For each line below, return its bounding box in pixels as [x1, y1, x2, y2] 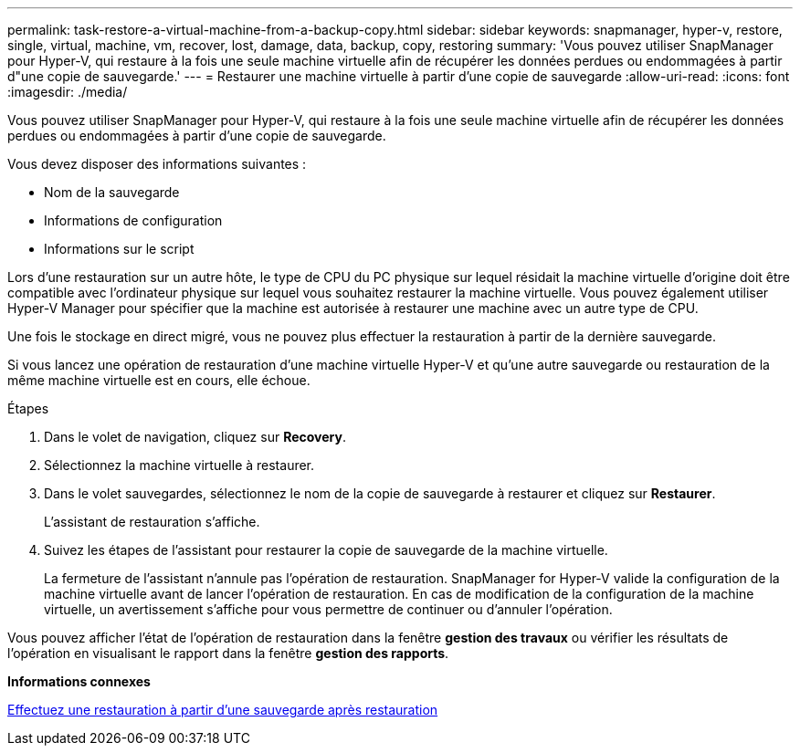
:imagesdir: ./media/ [7, 84, 128, 99]
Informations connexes [7, 674, 151, 689]
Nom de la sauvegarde [44, 184, 180, 200]
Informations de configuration [44, 213, 223, 228]
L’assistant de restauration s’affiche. [44, 514, 260, 529]
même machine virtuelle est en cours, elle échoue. [7, 372, 311, 388]
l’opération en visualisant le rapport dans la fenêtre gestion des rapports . [7, 645, 449, 661]
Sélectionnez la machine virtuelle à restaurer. [44, 457, 315, 473]
